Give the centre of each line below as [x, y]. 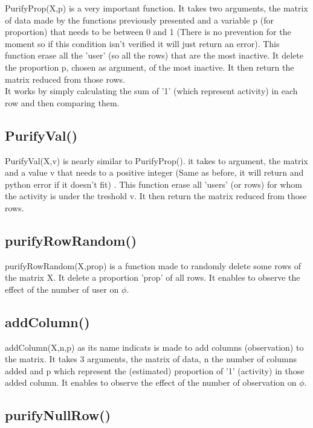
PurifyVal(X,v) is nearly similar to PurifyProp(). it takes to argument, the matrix [156, 160]
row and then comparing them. [62, 102]
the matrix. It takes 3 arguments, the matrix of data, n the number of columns [151, 359]
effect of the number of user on [62, 289]
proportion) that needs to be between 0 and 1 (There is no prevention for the [148, 32]
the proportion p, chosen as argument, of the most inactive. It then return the [150, 67]
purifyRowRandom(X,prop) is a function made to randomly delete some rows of [153, 265]
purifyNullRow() [58, 415]
